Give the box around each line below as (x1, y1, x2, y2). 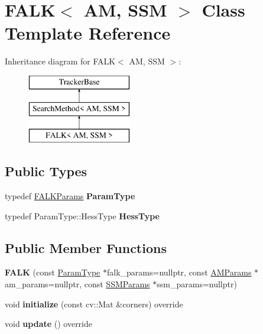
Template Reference (5, 21, 171, 45)
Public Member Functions (5, 238, 167, 257)
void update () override (5, 317, 93, 330)
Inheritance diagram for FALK (5, 55, 116, 67)
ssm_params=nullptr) (157, 278, 237, 290)
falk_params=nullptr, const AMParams (107, 266, 252, 278)
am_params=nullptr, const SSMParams (5, 278, 150, 290)
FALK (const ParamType (5, 266, 100, 278)
